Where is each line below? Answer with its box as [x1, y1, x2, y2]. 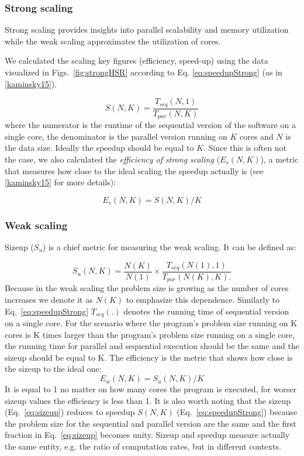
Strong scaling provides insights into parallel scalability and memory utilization [5, 23, 289, 36]
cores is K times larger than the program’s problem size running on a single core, [5, 328, 295, 340]
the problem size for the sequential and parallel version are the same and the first [5, 417, 296, 429]
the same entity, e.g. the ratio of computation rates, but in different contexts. [5, 440, 281, 452]
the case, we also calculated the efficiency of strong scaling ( [5, 153, 220, 165]
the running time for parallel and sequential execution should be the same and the [5, 340, 299, 352]
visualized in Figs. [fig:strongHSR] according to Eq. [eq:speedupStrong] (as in [5, 66, 282, 78]
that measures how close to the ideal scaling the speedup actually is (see [5, 164, 264, 177]
